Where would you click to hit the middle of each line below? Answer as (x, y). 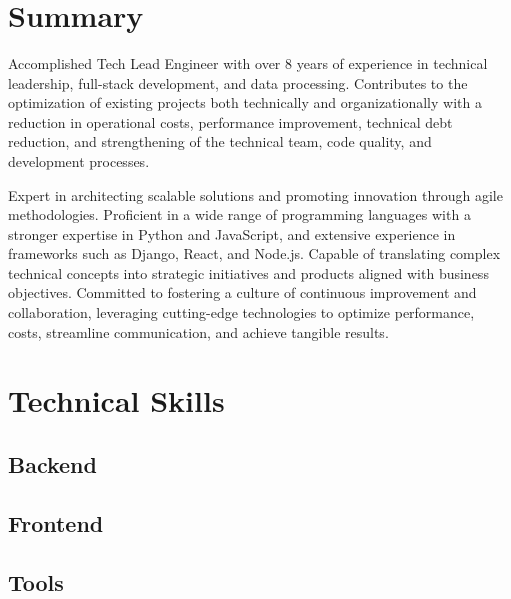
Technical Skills (116, 400)
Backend (52, 464)
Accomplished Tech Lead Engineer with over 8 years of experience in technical (248, 62)
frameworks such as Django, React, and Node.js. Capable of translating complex (254, 253)
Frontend (56, 522)
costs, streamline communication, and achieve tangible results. (198, 331)
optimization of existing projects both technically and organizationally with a (245, 102)
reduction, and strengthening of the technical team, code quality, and (220, 141)
